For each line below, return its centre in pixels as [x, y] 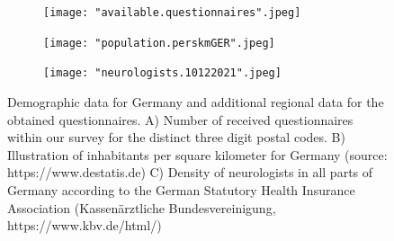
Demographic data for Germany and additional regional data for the [196, 101]
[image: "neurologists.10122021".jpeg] [162, 73]
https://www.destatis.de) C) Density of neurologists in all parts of [190, 172]
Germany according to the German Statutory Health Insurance [181, 189]
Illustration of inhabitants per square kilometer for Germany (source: [197, 154]
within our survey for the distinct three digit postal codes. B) [176, 137]
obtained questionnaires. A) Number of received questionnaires [180, 119]
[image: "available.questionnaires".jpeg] [172, 13]
